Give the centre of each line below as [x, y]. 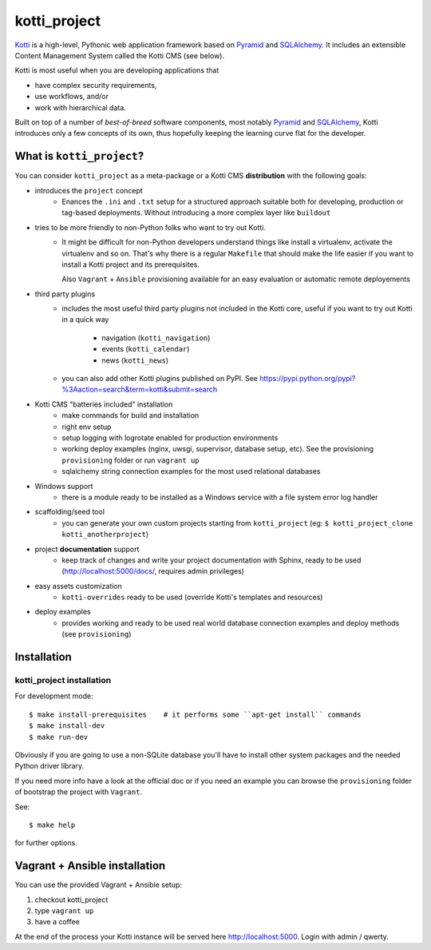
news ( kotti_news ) [135, 360]
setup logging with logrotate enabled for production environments [170, 438]
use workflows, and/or [72, 97]
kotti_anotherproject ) [105, 535]
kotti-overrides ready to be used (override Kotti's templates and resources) [192, 597]
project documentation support [87, 549]
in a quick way [85, 320]
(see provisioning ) [97, 634]
